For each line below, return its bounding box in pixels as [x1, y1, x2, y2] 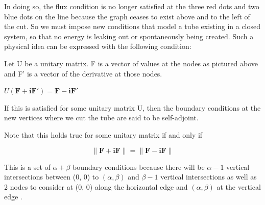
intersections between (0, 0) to [4, 171, 99, 182]
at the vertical [216, 181, 261, 192]
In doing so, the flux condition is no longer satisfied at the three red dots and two [4, 1, 259, 11]
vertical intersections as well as [160, 171, 257, 182]
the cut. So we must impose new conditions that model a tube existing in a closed [4, 21, 261, 32]
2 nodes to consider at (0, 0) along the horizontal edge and [4, 181, 188, 192]
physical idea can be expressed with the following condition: [4, 41, 191, 52]
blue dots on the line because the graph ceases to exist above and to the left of [4, 11, 250, 21]
